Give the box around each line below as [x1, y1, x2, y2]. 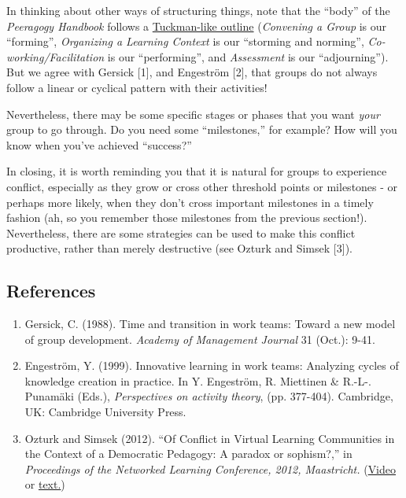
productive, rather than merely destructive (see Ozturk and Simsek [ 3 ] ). [6, 240, 352, 256]
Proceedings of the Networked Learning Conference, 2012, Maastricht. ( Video [24, 460, 397, 477]
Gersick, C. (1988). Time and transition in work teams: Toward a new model [24, 315, 396, 332]
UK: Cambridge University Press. [24, 404, 186, 420]
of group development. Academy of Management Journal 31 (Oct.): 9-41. [24, 330, 375, 347]
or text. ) [24, 476, 65, 492]
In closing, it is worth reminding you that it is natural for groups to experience [6, 163, 387, 179]
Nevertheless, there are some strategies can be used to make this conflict [6, 224, 356, 241]
